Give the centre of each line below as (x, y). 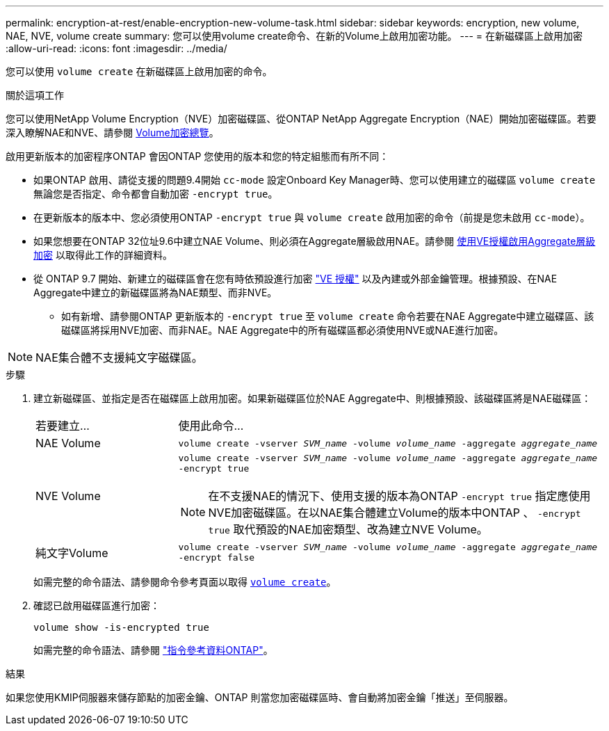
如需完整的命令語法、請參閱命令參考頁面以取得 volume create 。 (185, 582)
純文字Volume (72, 553)
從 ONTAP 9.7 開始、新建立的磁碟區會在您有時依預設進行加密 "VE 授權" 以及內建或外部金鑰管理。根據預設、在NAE (295, 279)
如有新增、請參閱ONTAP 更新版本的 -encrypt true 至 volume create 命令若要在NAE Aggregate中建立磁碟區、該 (328, 316)
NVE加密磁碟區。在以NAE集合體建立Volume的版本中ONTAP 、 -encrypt (395, 513)
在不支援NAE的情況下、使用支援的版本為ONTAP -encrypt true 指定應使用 (399, 496)
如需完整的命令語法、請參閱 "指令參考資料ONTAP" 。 (153, 650)
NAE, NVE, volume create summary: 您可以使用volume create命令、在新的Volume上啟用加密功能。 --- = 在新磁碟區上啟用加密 (294, 36)
